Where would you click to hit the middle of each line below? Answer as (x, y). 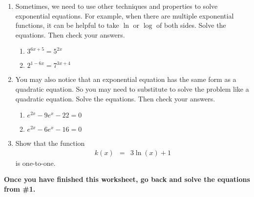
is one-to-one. (35, 163)
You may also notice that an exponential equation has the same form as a (126, 79)
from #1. (20, 188)
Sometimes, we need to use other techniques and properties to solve (116, 6)
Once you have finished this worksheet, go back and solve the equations (127, 179)
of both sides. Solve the (191, 25)
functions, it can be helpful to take (67, 25)
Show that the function (50, 143)
